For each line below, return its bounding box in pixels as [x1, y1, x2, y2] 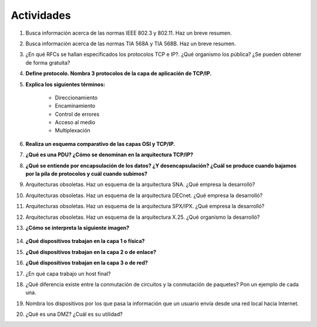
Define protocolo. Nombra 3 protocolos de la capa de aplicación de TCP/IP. [25, 70, 212, 77]
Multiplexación [55, 127, 90, 134]
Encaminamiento [55, 102, 96, 109]
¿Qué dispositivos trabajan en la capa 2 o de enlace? [25, 248, 157, 255]
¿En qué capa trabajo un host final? [25, 270, 111, 277]
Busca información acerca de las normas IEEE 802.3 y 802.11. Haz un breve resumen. [25, 29, 232, 36]
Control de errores [55, 111, 100, 118]
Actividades [11, 9, 71, 22]
